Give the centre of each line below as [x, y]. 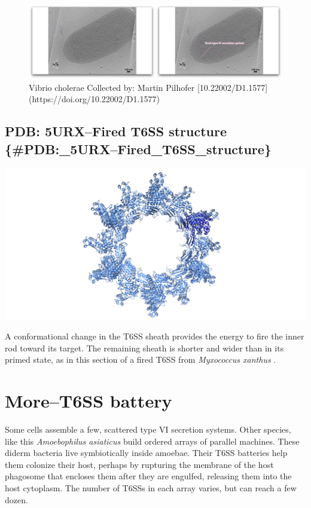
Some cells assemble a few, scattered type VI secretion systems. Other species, [148, 429]
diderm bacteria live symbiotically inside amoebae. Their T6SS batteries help [146, 453]
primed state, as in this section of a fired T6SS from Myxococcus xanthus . [141, 359]
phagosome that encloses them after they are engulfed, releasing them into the [148, 476]
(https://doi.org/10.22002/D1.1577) [94, 99]
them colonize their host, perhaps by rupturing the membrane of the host [139, 464]
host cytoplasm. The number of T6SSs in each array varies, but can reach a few [151, 488]
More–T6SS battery [89, 401]
